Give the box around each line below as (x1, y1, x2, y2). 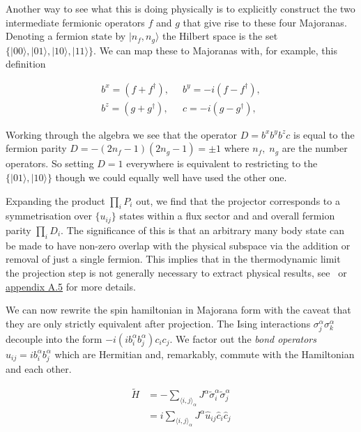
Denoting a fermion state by (6, 29, 126, 43)
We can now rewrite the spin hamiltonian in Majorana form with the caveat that (6, 302, 351, 317)
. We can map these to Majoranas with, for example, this (93, 43, 337, 57)
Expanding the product (6, 193, 105, 208)
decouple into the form (6, 331, 102, 346)
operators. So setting (6, 156, 94, 171)
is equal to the (293, 127, 355, 141)
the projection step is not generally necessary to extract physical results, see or (6, 265, 347, 279)
